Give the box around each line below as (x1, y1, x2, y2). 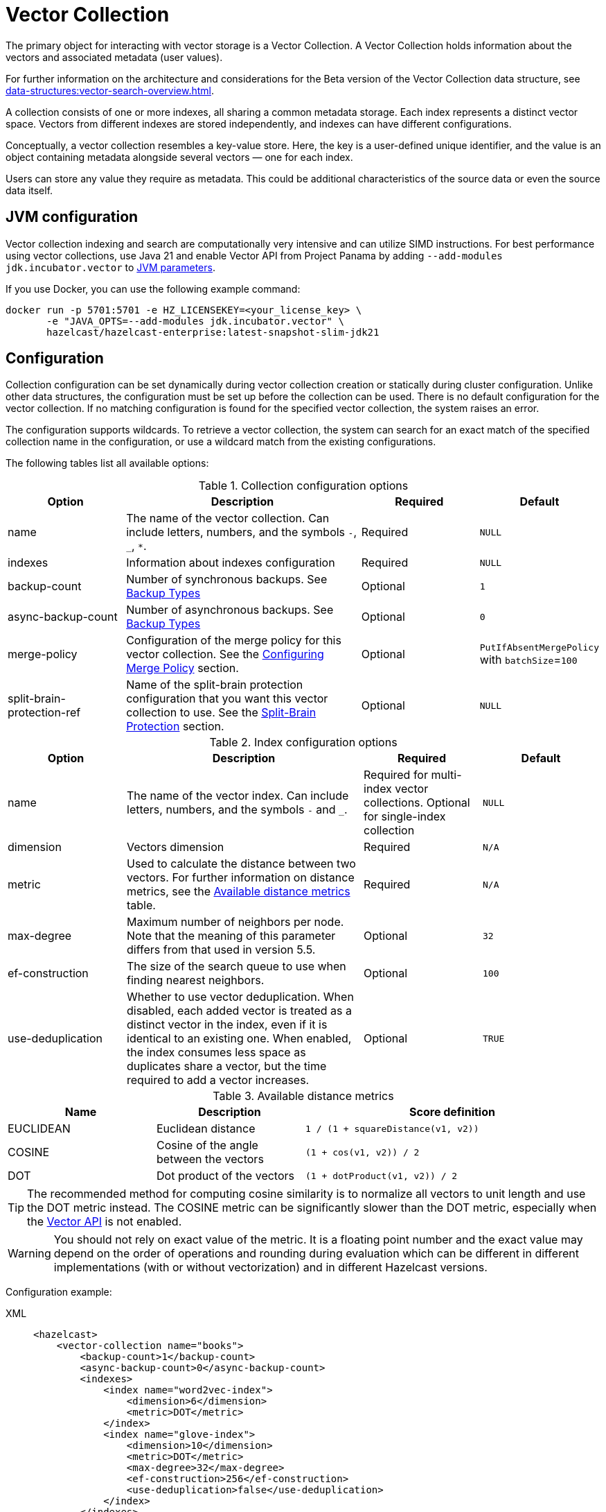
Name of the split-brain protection (126, 678, 303, 692)
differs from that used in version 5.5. (127, 943, 316, 957)
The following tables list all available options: (6, 457, 209, 470)
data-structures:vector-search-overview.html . (6, 84, 214, 96)
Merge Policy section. (126, 661, 239, 676)
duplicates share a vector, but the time (127, 1059, 327, 1074)
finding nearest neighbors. (127, 973, 265, 988)
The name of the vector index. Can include (127, 789, 349, 803)
